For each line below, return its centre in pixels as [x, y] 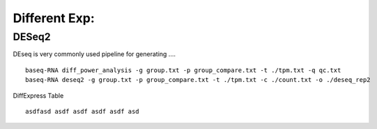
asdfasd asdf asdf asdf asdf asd [82, 111]
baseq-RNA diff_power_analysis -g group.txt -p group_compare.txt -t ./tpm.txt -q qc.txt [183, 70]
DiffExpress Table [38, 95]
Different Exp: [54, 18]
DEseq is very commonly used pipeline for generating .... [94, 54]
